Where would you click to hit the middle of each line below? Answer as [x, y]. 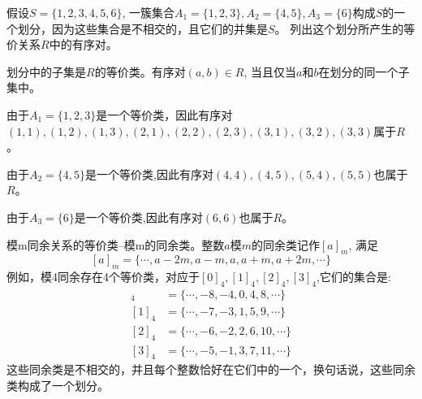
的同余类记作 [286, 244]
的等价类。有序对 [140, 71]
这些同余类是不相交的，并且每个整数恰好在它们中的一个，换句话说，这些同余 [211, 369]
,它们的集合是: [354, 277]
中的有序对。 [83, 44]
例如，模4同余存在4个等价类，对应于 [103, 277]
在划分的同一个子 [364, 71]
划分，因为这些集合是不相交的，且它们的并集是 [142, 28]
